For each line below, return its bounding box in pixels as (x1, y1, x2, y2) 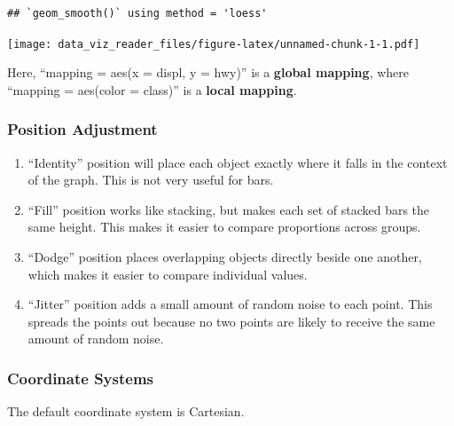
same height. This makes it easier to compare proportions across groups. (27, 217, 421, 236)
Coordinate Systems (7, 367, 154, 389)
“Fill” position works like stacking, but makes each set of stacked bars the (27, 200, 430, 218)
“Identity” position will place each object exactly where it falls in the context (27, 153, 448, 171)
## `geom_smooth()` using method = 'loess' (7, 7, 268, 20)
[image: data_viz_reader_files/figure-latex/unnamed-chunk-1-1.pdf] (7, 37, 420, 51)
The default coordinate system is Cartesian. (7, 402, 245, 421)
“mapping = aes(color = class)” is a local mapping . (7, 80, 297, 99)
